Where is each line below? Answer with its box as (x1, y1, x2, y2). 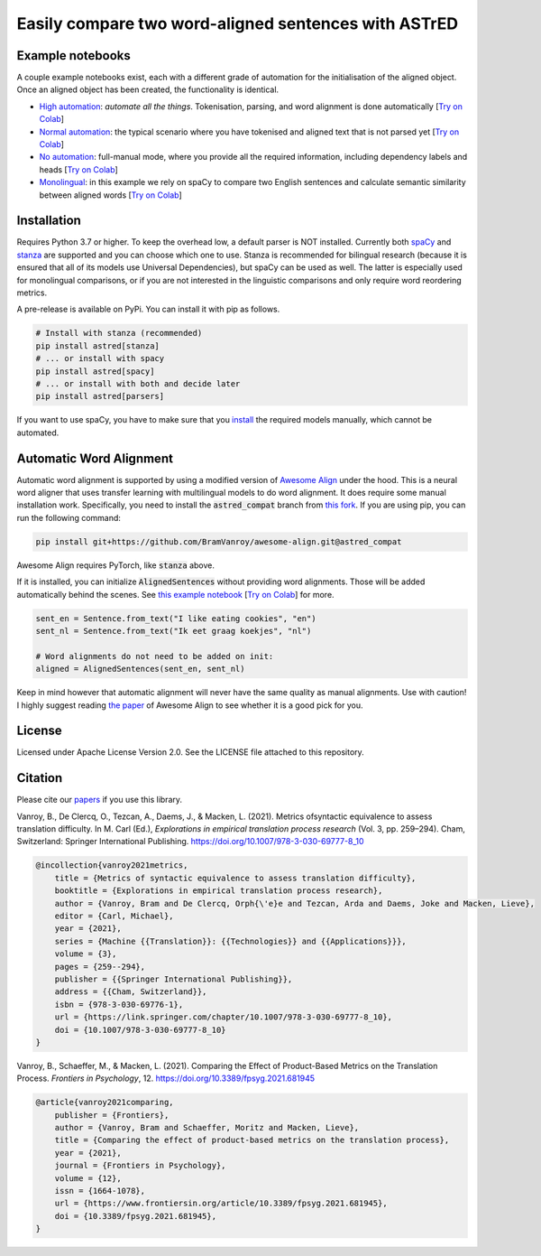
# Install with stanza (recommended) (35, 328, 203, 339)
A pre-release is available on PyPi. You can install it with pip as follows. (16, 303, 280, 315)
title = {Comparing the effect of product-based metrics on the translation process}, (54, 1135, 450, 1146)
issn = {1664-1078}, (54, 1186, 146, 1196)
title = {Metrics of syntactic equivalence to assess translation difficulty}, (54, 872, 417, 883)
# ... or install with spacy (35, 353, 165, 364)
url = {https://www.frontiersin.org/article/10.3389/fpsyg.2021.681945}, (54, 1198, 388, 1209)
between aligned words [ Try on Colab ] (39, 190, 182, 200)
